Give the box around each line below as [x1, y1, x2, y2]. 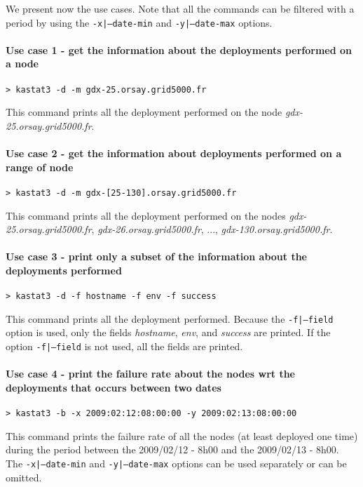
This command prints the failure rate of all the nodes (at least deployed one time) [6, 428, 358, 443]
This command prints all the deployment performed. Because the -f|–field [6, 311, 334, 326]
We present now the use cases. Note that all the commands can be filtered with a [6, 1, 355, 15]
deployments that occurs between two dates [6, 380, 221, 394]
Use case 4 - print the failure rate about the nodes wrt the [6, 366, 295, 381]
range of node [6, 159, 74, 174]
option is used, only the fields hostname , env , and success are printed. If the [6, 325, 331, 340]
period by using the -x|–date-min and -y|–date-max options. [6, 15, 273, 29]
